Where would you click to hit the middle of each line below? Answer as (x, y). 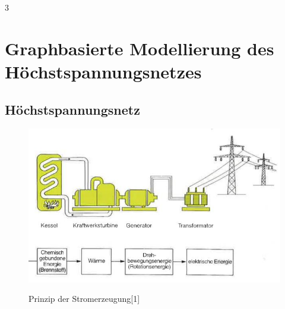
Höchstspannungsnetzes (103, 71)
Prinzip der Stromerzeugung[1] (84, 299)
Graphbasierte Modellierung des (140, 48)
